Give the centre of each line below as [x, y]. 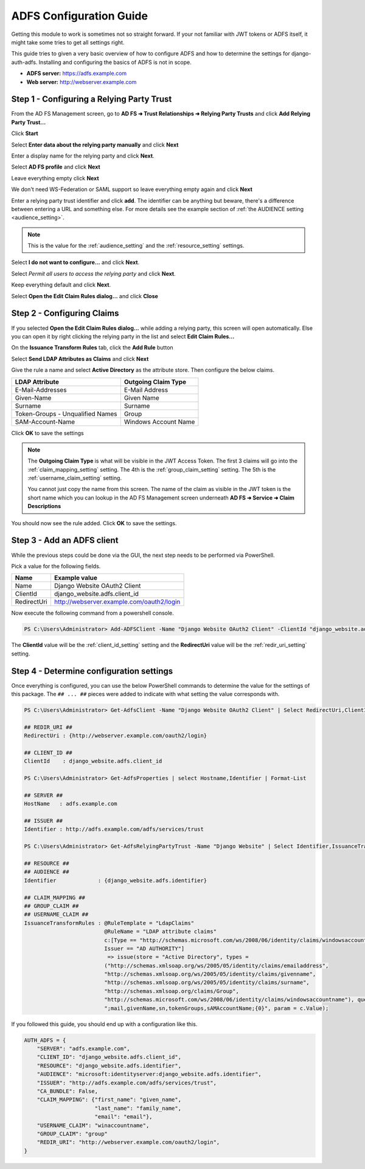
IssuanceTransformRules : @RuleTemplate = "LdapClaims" [109, 923]
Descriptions [44, 506]
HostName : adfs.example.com [71, 804]
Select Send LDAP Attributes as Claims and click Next [80, 358]
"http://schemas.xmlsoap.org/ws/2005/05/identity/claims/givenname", [210, 974]
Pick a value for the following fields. [56, 566]
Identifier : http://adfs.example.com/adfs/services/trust [114, 829]
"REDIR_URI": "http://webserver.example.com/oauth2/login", [128, 1142]
